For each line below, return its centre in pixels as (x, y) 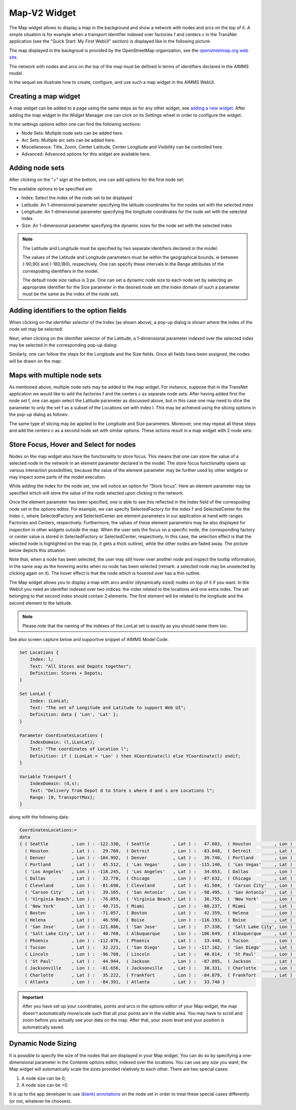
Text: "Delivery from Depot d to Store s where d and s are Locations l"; (122, 790)
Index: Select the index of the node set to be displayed (77, 198)
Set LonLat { (35, 694)
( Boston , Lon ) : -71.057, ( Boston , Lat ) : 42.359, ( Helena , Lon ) (159, 913)
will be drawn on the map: (35, 361)
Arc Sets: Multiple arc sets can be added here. (69, 140)
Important (33, 997)
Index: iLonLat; (49, 701)
